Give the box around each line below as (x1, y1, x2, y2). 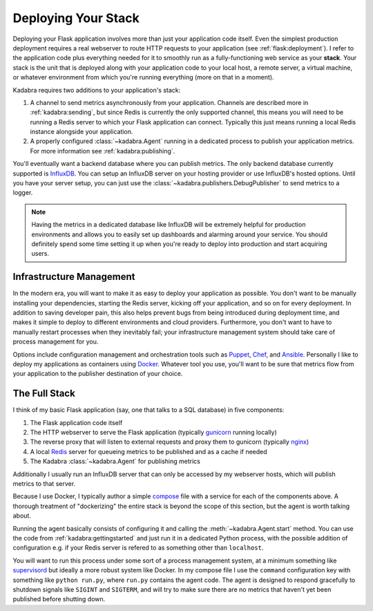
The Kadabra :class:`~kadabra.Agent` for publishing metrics (30, 457, 200, 466)
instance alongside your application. (30, 128, 133, 136)
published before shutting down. (12, 595, 106, 603)
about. (12, 511, 31, 520)
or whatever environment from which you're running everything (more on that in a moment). (12, 73, 274, 82)
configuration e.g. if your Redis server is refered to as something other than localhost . (12, 543, 264, 552)
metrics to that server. (12, 480, 76, 488)
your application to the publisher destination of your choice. (12, 370, 183, 378)
